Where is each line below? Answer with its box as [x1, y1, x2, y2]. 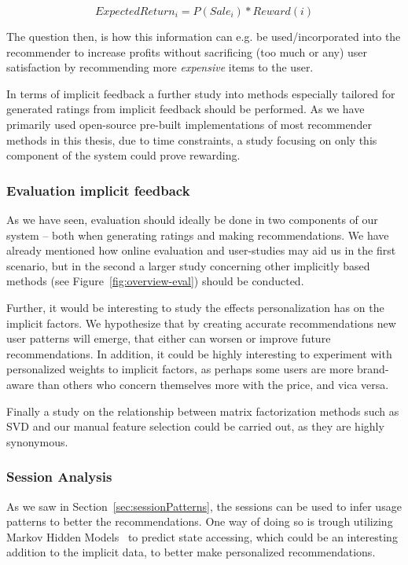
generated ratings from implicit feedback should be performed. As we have [6, 101, 365, 117]
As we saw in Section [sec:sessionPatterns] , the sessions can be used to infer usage [6, 497, 402, 514]
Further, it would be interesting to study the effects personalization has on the [6, 299, 384, 315]
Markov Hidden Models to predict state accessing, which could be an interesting [6, 528, 398, 545]
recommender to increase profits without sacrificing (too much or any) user [6, 43, 368, 60]
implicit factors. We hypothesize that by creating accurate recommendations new [6, 314, 396, 331]
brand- [357, 361, 389, 377]
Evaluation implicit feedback [6, 180, 190, 200]
